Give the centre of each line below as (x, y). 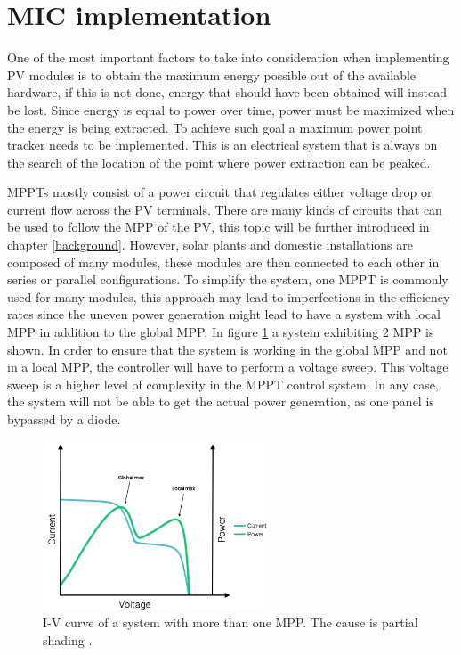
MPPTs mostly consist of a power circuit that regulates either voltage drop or (220, 192)
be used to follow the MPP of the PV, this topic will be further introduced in (218, 227)
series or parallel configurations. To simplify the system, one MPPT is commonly (228, 279)
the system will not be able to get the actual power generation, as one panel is (221, 401)
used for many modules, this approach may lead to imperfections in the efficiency (229, 296)
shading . (68, 639)
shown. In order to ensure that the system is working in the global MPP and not (227, 349)
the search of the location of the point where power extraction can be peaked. (219, 162)
